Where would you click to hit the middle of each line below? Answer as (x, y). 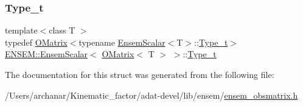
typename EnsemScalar (122, 42)
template (21, 30)
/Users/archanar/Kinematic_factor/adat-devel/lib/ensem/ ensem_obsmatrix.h (151, 95)
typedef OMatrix (36, 42)
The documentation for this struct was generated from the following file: (140, 74)
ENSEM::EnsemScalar (47, 54)
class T (62, 30)
